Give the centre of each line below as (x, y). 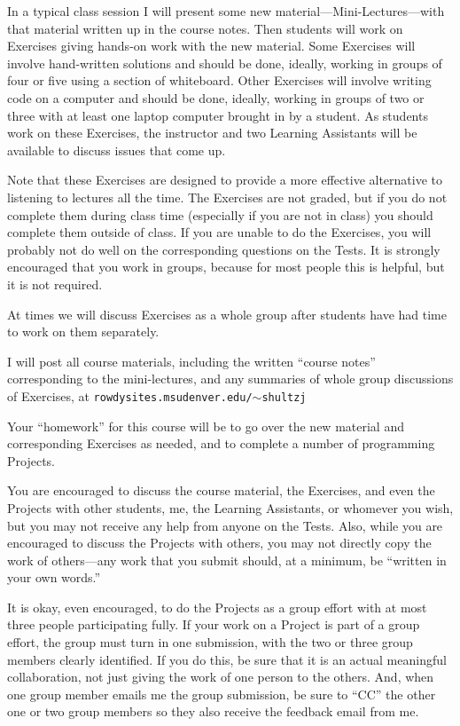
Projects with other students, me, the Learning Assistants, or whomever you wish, (230, 507)
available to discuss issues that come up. (117, 150)
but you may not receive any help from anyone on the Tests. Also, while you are (225, 525)
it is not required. (55, 284)
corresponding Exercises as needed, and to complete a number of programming (221, 443)
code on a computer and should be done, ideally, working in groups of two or (216, 97)
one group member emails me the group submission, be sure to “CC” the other (222, 694)
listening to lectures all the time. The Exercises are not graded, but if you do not (227, 197)
